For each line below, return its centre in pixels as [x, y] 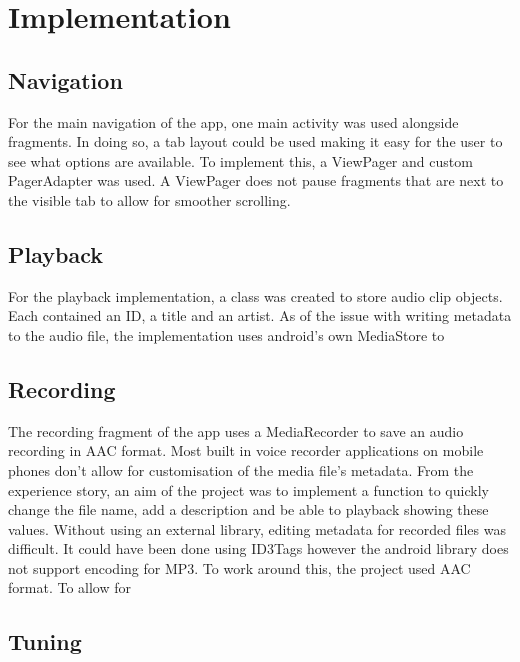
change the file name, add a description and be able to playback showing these [248, 509]
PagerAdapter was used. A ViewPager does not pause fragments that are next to [256, 180]
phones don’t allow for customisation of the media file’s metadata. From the [241, 469]
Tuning [45, 641]
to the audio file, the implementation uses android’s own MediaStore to [226, 334]
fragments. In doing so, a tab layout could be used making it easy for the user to [255, 141]
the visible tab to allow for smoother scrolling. [149, 199]
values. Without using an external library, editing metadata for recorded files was [257, 528]
